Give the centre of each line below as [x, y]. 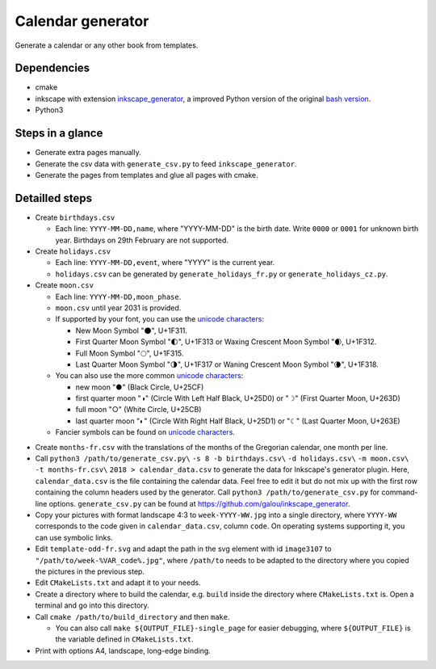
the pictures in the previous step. [90, 571]
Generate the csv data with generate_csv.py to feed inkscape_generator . [166, 164]
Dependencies [52, 68]
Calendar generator [82, 21]
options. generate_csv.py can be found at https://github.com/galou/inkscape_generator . [199, 503]
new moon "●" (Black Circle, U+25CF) [140, 387]
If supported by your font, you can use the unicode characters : [159, 319]
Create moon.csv [65, 285]
